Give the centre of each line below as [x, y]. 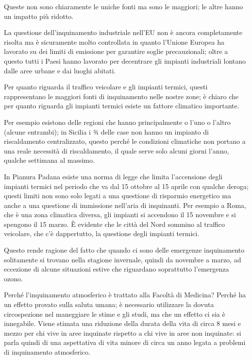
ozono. [13, 278]
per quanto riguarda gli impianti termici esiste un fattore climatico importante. [122, 106]
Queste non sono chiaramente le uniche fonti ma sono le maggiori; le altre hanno [124, 6]
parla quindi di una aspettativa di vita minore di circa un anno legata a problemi [125, 342]
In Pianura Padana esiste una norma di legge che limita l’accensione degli [113, 176]
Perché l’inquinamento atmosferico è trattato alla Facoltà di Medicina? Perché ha [125, 295]
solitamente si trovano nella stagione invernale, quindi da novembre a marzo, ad [123, 259]
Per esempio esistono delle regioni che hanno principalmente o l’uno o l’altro [117, 122]
